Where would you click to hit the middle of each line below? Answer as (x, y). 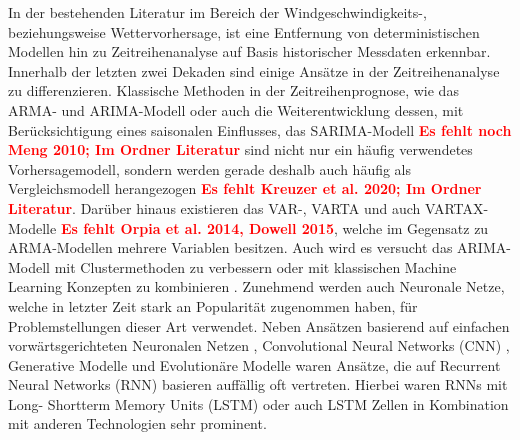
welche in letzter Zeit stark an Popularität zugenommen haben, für (213, 305)
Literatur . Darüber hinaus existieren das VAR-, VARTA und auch (214, 207)
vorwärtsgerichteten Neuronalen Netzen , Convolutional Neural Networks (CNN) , (259, 345)
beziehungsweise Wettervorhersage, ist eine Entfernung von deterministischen (244, 31)
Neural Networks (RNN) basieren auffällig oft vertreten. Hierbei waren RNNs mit (258, 384)
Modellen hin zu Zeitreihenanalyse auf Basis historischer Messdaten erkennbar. (249, 51)
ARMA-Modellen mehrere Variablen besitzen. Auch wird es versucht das (230, 247)
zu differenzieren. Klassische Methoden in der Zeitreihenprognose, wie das (233, 90)
